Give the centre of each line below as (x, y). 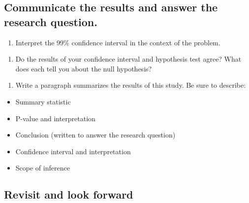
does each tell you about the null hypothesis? (84, 68)
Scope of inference (43, 168)
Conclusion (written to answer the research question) (95, 135)
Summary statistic (43, 101)
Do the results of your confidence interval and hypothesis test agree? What (128, 59)
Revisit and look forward (69, 194)
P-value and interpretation (55, 118)
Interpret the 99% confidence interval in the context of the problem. (118, 42)
